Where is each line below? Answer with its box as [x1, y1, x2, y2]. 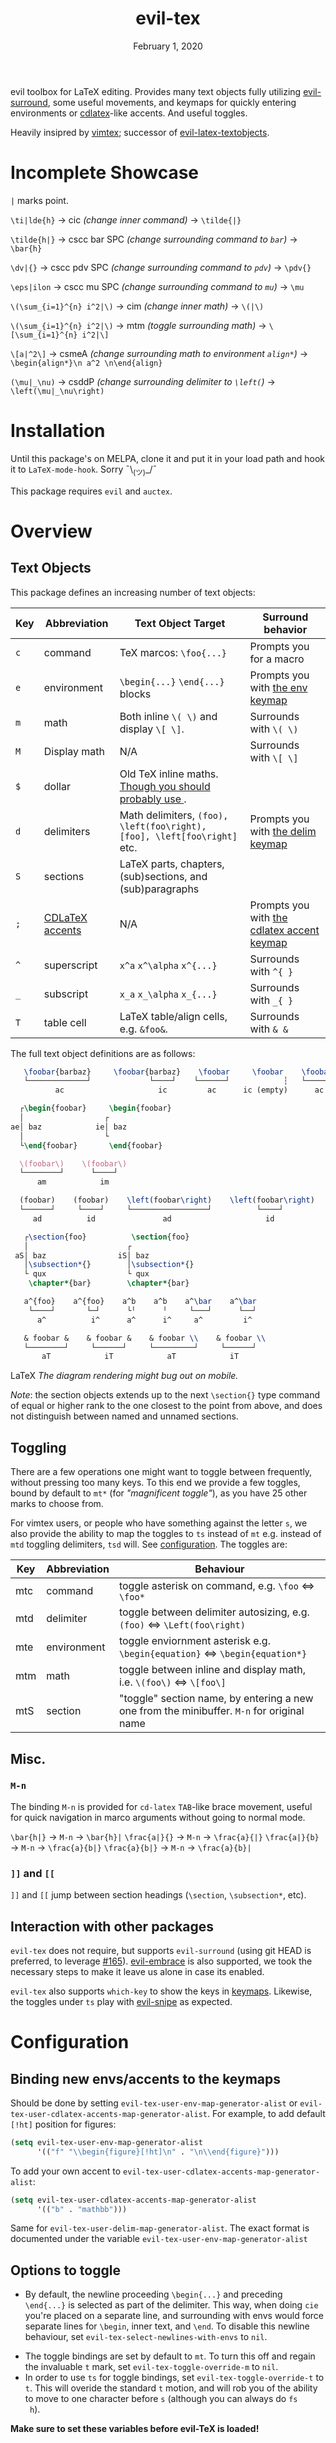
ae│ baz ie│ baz [10, 1122, 128, 1132]
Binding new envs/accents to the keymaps [10, 2070, 281, 2087]
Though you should [119, 779, 211, 793]
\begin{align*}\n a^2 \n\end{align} [10, 358, 163, 368]
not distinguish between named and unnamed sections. [10, 1410, 239, 1422]
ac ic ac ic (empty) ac [54, 1085, 325, 1096]
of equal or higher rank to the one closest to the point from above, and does [10, 1400, 323, 1412]
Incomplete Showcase [10, 162, 200, 184]
